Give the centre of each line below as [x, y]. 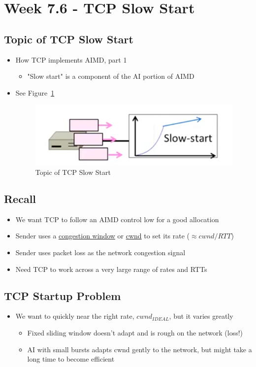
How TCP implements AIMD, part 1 [71, 59]
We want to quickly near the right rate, [75, 316]
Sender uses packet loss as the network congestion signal [100, 252]
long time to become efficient [71, 359]
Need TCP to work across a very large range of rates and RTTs [111, 269]
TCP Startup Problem [63, 295]
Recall [20, 198]
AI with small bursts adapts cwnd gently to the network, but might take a [140, 349]
